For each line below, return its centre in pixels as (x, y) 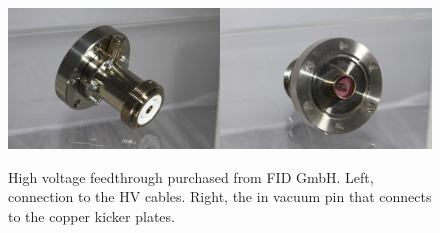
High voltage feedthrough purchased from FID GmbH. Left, (191, 176)
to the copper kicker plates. (91, 215)
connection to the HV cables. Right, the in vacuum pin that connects (220, 196)
